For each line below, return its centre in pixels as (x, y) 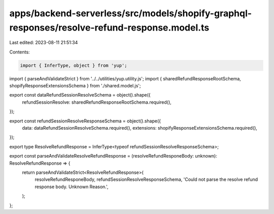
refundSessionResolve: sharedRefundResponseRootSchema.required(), (97, 102)
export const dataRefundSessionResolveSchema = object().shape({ (80, 95)
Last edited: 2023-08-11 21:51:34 (44, 43)
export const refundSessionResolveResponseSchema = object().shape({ (85, 121)
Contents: (20, 52)
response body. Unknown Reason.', (72, 187)
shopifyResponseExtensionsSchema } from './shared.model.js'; (75, 86)
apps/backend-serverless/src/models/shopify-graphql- (131, 13)
